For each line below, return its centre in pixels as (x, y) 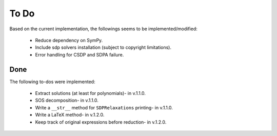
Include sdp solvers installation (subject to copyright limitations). (103, 47)
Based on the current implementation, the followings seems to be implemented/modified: (103, 29)
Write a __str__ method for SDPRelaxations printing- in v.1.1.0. (104, 107)
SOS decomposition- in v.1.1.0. (67, 101)
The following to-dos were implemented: (52, 82)
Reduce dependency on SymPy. (69, 40)
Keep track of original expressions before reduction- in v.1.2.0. (101, 122)
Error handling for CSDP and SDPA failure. (80, 54)
